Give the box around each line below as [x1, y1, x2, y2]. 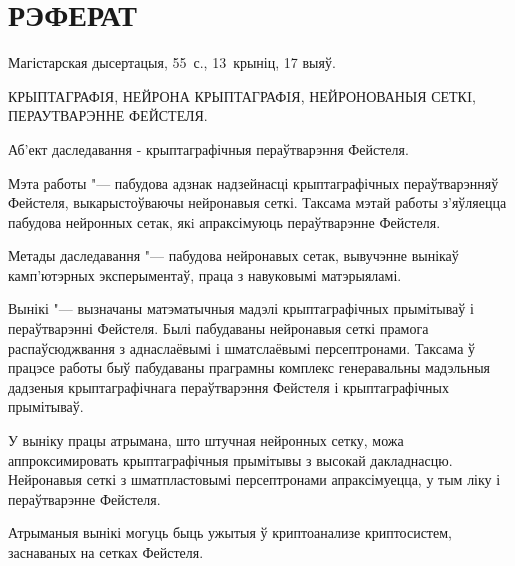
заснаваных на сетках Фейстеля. [8, 542, 204, 562]
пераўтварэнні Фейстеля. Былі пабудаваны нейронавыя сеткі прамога [8, 318, 429, 339]
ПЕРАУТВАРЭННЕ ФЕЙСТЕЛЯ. [8, 105, 208, 126]
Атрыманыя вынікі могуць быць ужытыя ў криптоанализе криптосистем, [8, 522, 452, 543]
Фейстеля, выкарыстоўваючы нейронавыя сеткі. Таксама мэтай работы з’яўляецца [8, 192, 507, 213]
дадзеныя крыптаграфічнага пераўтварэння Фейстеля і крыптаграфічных [8, 376, 449, 397]
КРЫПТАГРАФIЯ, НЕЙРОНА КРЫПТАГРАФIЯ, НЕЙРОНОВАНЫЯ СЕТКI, [8, 85, 476, 106]
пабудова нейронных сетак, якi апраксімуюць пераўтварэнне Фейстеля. [8, 211, 441, 232]
